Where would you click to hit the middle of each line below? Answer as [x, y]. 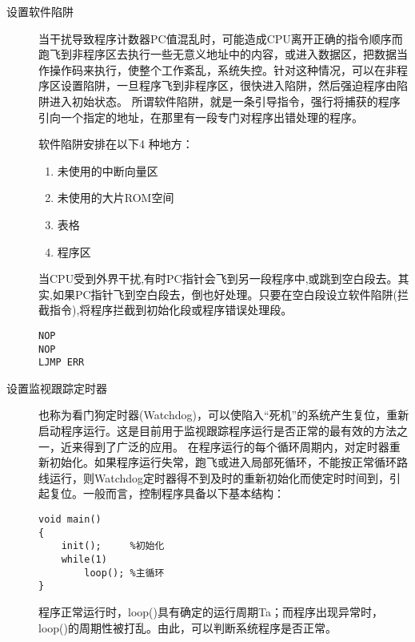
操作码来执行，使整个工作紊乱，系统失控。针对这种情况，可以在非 [223, 69]
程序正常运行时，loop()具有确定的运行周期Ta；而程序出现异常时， [211, 611]
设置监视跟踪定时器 [57, 388]
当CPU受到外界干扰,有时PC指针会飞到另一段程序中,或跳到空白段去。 [218, 279]
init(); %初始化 [113, 546]
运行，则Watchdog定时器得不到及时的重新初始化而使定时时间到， [219, 477]
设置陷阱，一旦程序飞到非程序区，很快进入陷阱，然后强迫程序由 [228, 85]
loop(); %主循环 [124, 573]
